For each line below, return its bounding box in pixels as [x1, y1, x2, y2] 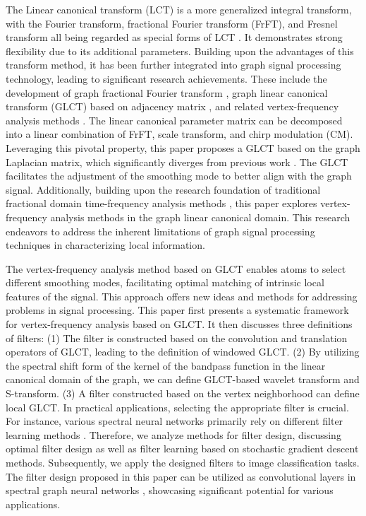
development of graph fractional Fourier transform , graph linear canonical [6, 85, 328, 100]
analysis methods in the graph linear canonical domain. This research [50, 209, 350, 224]
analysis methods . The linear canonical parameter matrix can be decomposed [6, 112, 343, 127]
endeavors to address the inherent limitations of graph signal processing [6, 223, 315, 238]
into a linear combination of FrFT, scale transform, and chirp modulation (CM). [6, 127, 353, 141]
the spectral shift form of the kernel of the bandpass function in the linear [6, 358, 326, 373]
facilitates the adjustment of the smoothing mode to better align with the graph [6, 168, 352, 183]
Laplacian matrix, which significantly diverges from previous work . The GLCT [6, 154, 348, 169]
